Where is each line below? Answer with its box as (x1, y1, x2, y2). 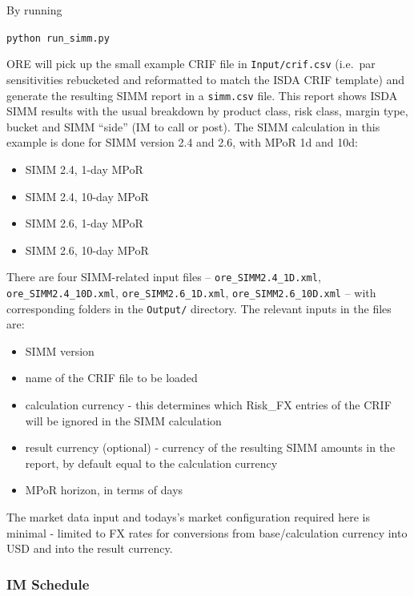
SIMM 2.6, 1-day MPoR (25, 215, 143, 232)
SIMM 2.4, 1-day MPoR (25, 160, 143, 177)
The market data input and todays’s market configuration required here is (6, 509, 370, 526)
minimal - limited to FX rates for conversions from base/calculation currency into (6, 524, 408, 541)
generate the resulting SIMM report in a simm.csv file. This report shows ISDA (6, 87, 398, 103)
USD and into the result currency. (6, 540, 173, 557)
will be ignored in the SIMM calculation (25, 412, 222, 429)
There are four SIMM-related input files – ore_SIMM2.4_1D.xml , (6, 268, 321, 285)
